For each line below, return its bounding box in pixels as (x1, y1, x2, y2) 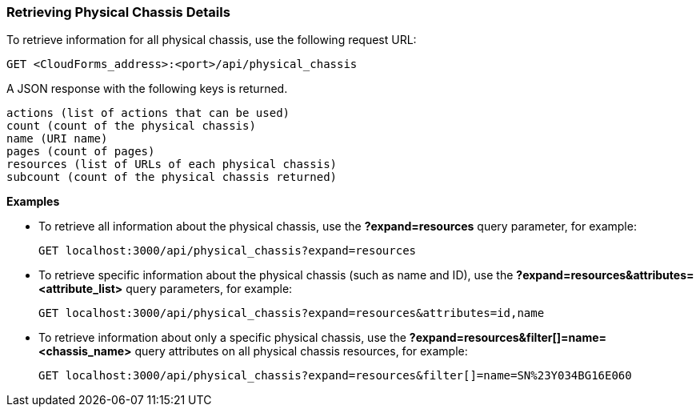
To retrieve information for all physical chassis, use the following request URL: (6, 33, 417, 47)
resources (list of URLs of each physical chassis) (6, 158, 338, 171)
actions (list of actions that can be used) (6, 106, 290, 120)
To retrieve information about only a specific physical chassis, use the (38, 331, 406, 345)
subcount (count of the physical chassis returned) (6, 170, 338, 184)
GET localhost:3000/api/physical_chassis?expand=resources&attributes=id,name (38, 307, 545, 320)
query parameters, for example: (126, 282, 293, 296)
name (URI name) (6, 132, 108, 146)
